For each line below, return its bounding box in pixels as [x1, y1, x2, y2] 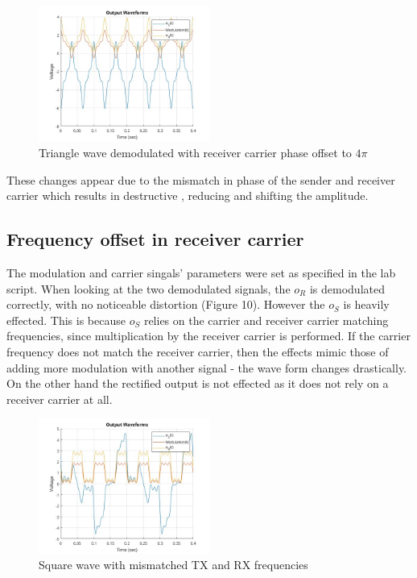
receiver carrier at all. [6, 390, 113, 407]
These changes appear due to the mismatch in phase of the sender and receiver [6, 171, 395, 188]
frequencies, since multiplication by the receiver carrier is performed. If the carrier [6, 327, 411, 344]
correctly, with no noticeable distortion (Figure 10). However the [6, 296, 325, 313]
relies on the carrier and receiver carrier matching [143, 311, 389, 328]
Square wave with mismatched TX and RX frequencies [39, 556, 308, 573]
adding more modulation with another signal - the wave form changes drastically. [6, 359, 407, 376]
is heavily [343, 296, 390, 313]
